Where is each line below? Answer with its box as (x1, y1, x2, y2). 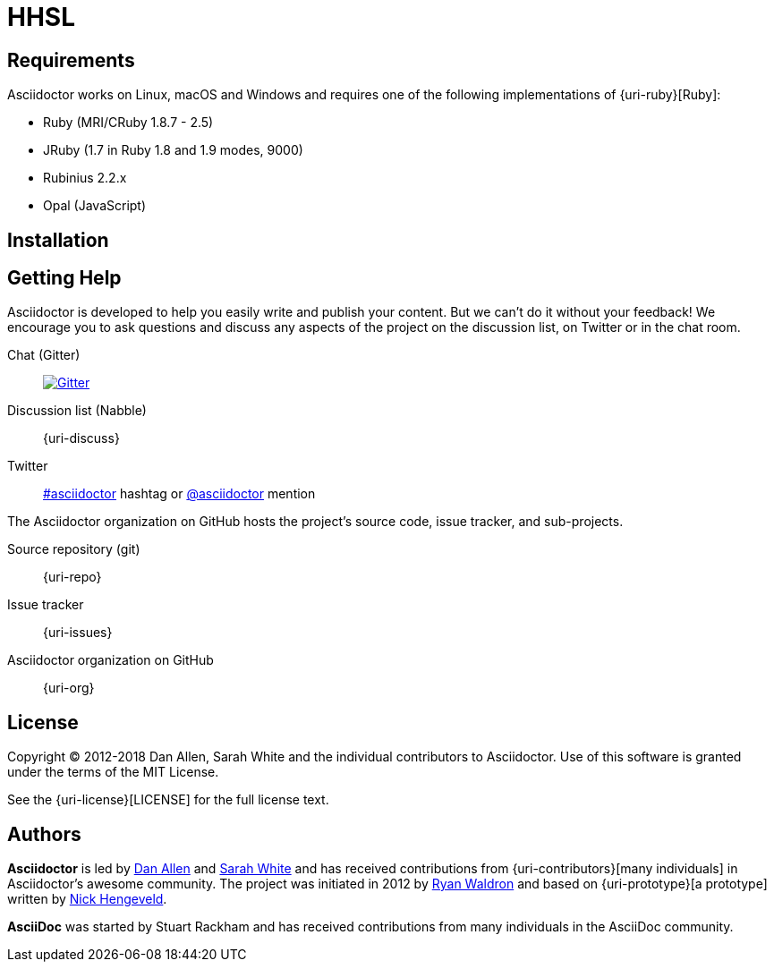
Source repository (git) (7, 541, 140, 557)
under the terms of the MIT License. (7, 764, 219, 780)
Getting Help (7, 267, 122, 290)
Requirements (7, 48, 135, 72)
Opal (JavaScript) (43, 198, 147, 214)
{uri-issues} (43, 625, 113, 641)
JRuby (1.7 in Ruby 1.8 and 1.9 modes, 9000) (43, 142, 303, 158)
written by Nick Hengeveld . (7, 891, 167, 907)
